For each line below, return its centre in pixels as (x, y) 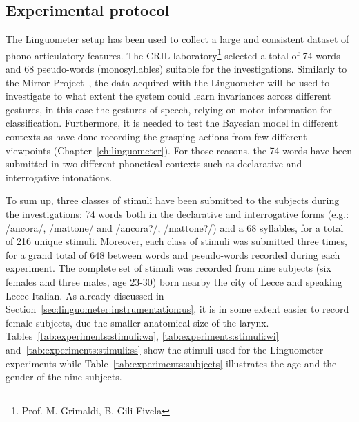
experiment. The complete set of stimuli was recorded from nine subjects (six (168, 268)
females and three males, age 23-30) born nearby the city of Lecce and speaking (174, 281)
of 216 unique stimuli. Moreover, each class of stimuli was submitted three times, (176, 241)
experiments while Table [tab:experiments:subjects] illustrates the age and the (171, 363)
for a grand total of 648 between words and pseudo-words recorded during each (173, 254)
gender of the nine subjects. (64, 377)
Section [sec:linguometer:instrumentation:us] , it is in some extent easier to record (177, 309)
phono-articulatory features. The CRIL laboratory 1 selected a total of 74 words (173, 54)
